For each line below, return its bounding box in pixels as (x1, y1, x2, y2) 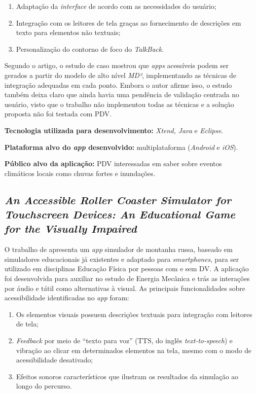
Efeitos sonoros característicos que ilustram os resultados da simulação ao (16, 371, 239, 381)
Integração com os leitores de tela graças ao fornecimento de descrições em (16, 17, 241, 28)
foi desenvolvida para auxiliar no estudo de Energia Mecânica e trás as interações (4, 273, 250, 284)
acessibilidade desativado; (16, 355, 93, 365)
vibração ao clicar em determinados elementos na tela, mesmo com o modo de (16, 345, 252, 355)
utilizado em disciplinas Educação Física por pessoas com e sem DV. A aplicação (4, 263, 249, 274)
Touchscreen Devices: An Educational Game (4, 207, 235, 222)
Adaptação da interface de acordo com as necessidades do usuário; (16, 1, 217, 11)
